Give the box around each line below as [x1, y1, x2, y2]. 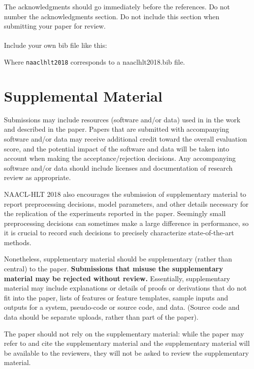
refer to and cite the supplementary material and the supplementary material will [4, 338, 250, 348]
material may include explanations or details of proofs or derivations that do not [4, 283, 247, 293]
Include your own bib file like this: [4, 40, 107, 50]
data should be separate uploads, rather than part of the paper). [4, 312, 199, 322]
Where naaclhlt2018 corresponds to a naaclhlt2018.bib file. [4, 56, 185, 67]
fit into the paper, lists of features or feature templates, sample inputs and [4, 292, 228, 302]
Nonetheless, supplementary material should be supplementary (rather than [4, 254, 232, 264]
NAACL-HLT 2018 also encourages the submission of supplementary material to [4, 188, 247, 199]
